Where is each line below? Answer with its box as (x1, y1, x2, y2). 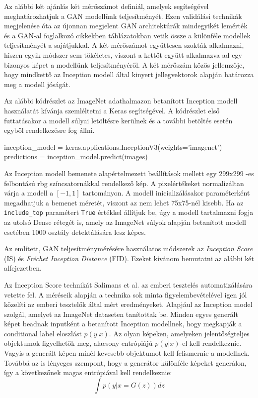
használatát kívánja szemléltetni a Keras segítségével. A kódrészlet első (4, 105, 220, 115)
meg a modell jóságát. (4, 79, 70, 89)
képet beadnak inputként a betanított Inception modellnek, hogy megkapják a (4, 318, 242, 329)
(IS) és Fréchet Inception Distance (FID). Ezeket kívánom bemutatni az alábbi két (4, 253, 255, 263)
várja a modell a (4, 188, 54, 198)
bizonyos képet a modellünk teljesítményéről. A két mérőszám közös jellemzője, (4, 59, 245, 70)
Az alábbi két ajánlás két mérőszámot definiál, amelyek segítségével (4, 1, 209, 11)
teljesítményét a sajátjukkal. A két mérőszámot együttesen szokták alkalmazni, (4, 40, 244, 50)
